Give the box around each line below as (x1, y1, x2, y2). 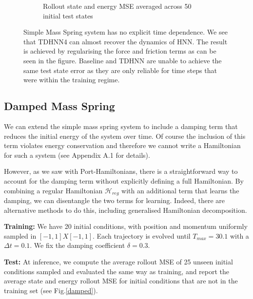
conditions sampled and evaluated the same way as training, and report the (4, 266, 230, 276)
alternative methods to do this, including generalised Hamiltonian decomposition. (4, 205, 247, 215)
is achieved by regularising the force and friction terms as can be (23, 46, 216, 56)
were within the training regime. (23, 75, 120, 85)
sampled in (4, 230, 37, 241)
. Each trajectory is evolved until (93, 230, 191, 241)
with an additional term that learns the (121, 185, 239, 195)
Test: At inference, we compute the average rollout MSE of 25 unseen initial (4, 256, 233, 266)
